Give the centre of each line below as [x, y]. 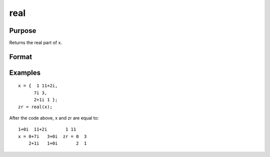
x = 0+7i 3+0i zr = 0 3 [52, 136]
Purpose [23, 31]
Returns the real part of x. [36, 43]
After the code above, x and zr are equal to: [54, 118]
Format [21, 57]
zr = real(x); [35, 107]
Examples [25, 73]
